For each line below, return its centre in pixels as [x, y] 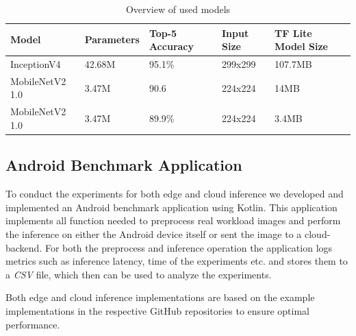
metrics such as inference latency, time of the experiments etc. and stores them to [177, 261]
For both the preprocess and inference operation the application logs [189, 247]
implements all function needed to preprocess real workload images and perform [173, 220]
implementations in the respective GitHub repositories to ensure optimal [157, 310]
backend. [24, 247]
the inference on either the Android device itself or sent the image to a [154, 233]
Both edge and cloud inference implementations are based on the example [160, 297]
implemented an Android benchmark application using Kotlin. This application [171, 207]
